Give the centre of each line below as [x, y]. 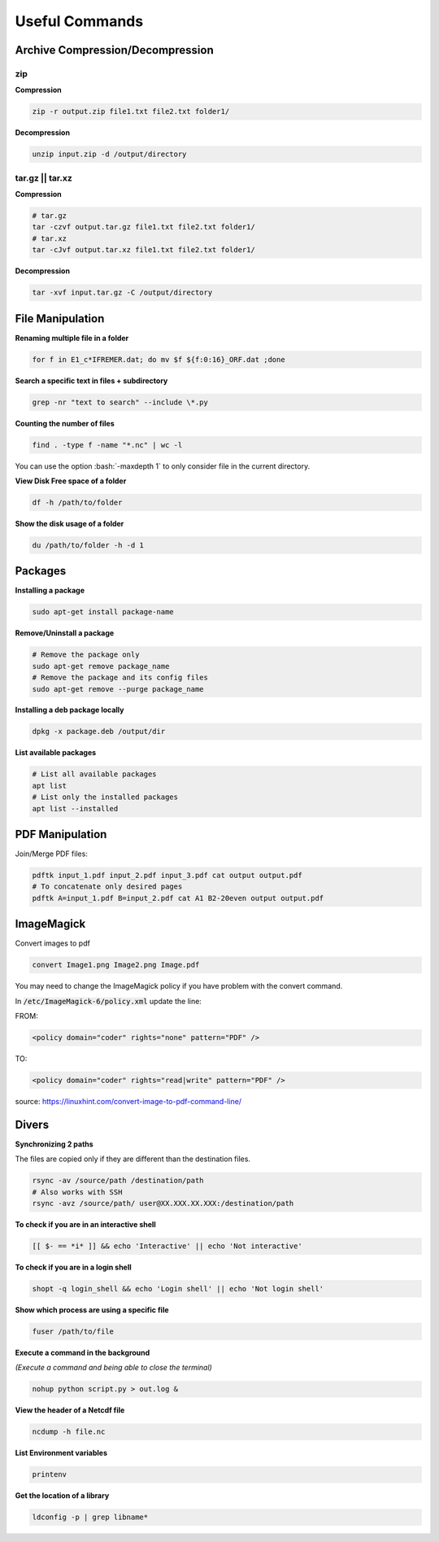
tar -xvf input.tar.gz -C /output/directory [122, 293]
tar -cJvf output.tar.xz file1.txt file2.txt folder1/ [143, 250]
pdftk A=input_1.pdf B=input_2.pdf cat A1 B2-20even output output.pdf [178, 898]
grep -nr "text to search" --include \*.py [120, 402]
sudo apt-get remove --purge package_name [118, 689]
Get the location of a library [62, 1496]
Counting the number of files [65, 423]
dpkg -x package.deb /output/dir [99, 732]
